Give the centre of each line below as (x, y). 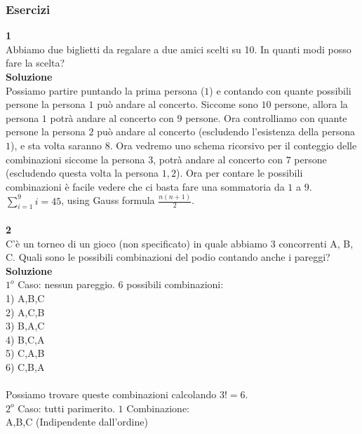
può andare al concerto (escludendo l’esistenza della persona (226, 131)
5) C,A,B (25, 353)
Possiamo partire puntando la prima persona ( (105, 90)
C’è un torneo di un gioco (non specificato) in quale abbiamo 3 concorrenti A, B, (180, 243)
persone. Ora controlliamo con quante (266, 117)
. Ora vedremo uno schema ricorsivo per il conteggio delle (233, 145)
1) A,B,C (25, 298)
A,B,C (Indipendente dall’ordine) (77, 422)
